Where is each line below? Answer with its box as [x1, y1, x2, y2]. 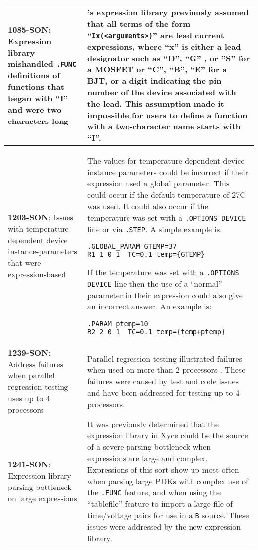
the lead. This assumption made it [87, 98, 224, 109]
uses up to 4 [8, 392, 50, 404]
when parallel [8, 369, 55, 381]
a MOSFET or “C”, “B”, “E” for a [87, 63, 227, 75]
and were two [8, 103, 62, 115]
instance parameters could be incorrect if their [87, 166, 248, 178]
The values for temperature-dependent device [87, 155, 245, 166]
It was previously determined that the [87, 418, 219, 429]
